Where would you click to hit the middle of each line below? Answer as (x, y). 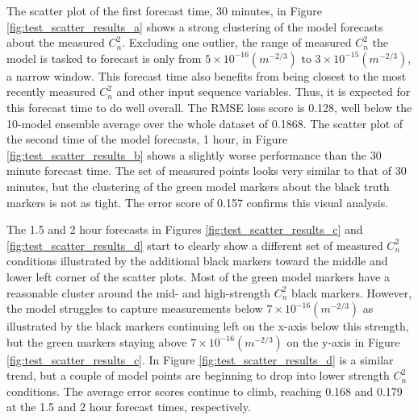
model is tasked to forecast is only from (104, 58)
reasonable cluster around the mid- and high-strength (139, 292)
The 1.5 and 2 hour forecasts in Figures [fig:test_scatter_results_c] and (185, 229)
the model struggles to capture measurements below (135, 308)
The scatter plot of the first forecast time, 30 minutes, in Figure (165, 10)
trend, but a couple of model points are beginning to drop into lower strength (198, 375)
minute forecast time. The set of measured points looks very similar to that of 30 (207, 170)
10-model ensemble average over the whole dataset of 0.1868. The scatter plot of (205, 123)
